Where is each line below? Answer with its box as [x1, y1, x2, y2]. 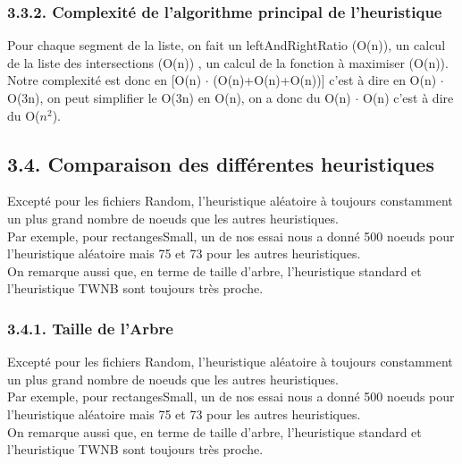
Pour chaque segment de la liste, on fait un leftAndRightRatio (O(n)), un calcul [7, 36, 446, 55]
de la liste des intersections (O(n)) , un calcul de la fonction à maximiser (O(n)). [7, 53, 449, 72]
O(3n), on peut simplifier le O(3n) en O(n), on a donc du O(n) [7, 89, 351, 106]
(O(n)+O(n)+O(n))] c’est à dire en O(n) [213, 71, 437, 89]
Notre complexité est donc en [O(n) [7, 71, 202, 89]
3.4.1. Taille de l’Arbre [7, 316, 173, 339]
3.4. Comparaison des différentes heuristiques [7, 149, 434, 177]
